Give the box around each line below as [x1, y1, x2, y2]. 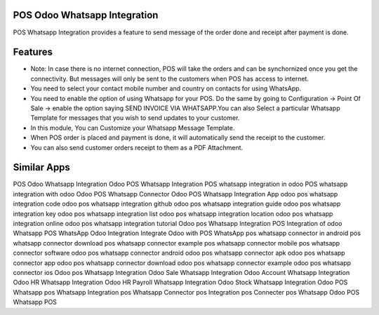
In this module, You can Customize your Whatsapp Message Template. [30, 123, 235, 132]
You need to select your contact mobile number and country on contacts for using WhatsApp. [30, 84, 302, 93]
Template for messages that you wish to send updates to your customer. [30, 114, 240, 122]
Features [13, 46, 53, 58]
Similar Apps [13, 161, 70, 173]
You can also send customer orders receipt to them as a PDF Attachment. [30, 143, 244, 152]
